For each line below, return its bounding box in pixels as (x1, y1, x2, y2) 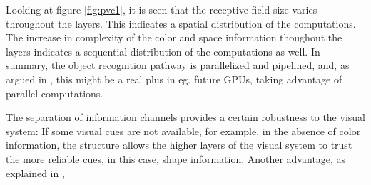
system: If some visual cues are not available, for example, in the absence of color (6, 123, 361, 138)
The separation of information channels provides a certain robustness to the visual (6, 110, 365, 125)
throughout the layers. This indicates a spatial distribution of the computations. (6, 16, 356, 31)
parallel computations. (6, 85, 103, 100)
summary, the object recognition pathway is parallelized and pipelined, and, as (6, 58, 350, 73)
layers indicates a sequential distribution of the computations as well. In (6, 43, 320, 58)
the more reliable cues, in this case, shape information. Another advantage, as (6, 151, 346, 166)
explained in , (6, 165, 65, 180)
